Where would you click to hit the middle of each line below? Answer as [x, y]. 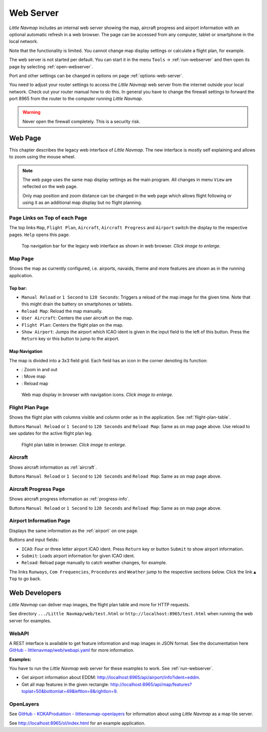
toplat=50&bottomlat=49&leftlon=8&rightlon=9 [69, 691]
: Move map [34, 377]
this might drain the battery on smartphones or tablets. [77, 304]
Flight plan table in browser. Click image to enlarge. [74, 444]
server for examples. [30, 621]
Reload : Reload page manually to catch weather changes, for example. [94, 563]
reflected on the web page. [50, 187]
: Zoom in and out [40, 370]
